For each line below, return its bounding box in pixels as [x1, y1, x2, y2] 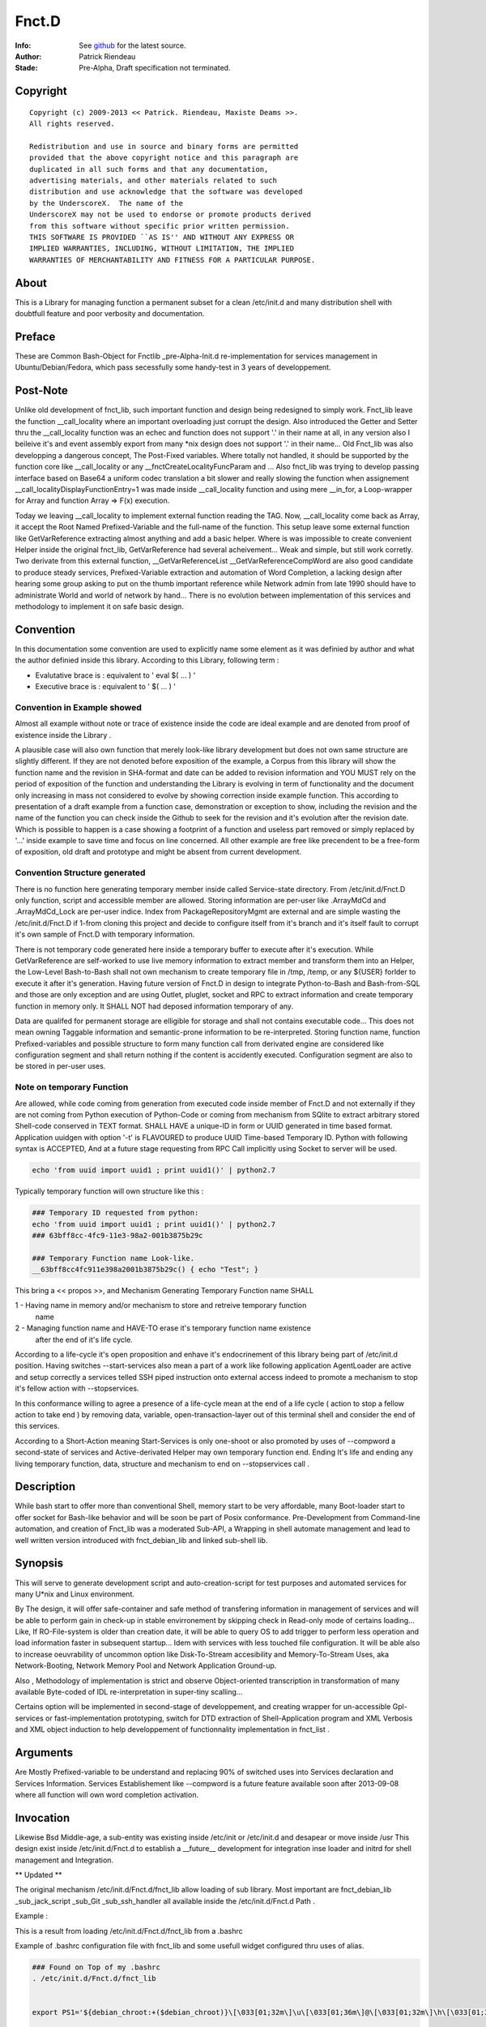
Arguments [15, 1746, 74, 1759]
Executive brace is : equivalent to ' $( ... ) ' [35, 682, 176, 692]
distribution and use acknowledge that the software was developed [29, 187, 303, 196]
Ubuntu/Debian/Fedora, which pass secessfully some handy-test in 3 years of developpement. [15, 362, 331, 372]
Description [15, 1480, 76, 1493]
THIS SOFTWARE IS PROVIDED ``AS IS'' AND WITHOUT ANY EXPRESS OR [29, 233, 295, 242]
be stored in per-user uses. [15, 1061, 106, 1071]
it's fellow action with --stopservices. [15, 1383, 139, 1394]
